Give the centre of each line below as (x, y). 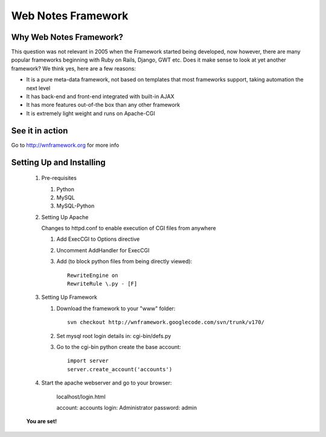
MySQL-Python (75, 206)
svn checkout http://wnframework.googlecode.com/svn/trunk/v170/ (166, 322)
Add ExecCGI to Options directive (98, 239)
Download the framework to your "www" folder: (116, 308)
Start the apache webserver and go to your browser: (107, 383)
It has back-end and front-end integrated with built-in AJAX (100, 97)
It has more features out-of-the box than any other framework (103, 105)
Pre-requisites (59, 178)
